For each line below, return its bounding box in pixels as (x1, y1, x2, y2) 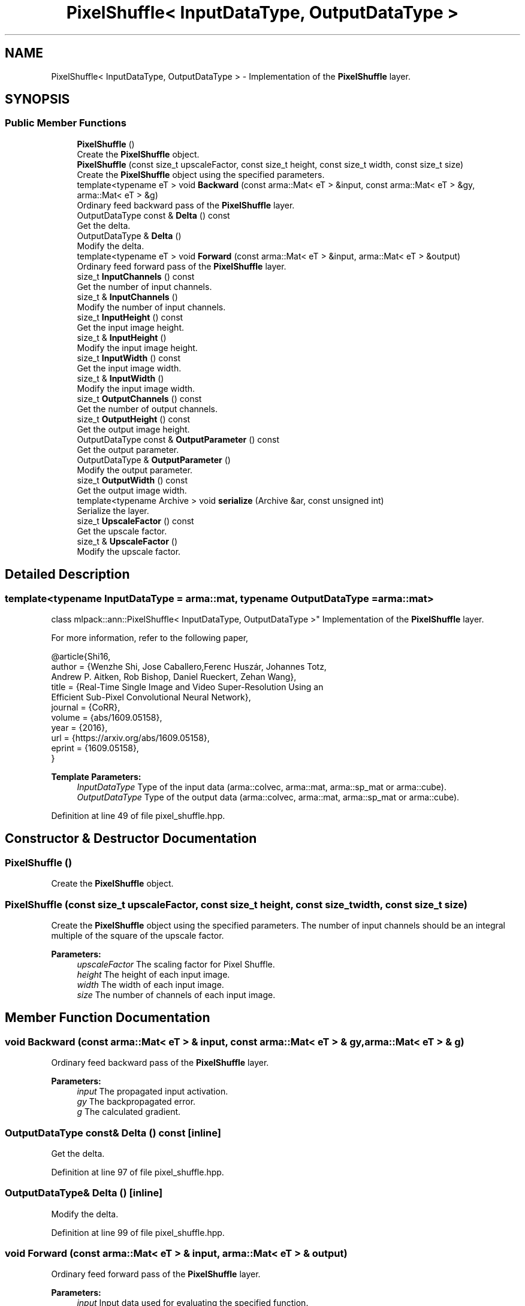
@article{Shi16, (51, 651, 111, 662)
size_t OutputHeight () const (77, 413, 191, 424)
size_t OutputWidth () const (77, 474, 188, 485)
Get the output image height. (77, 424, 190, 434)
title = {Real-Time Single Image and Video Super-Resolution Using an (51, 682, 324, 693)
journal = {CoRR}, (51, 702, 120, 713)
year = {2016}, (51, 722, 108, 733)
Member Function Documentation (5, 1010, 210, 1026)
